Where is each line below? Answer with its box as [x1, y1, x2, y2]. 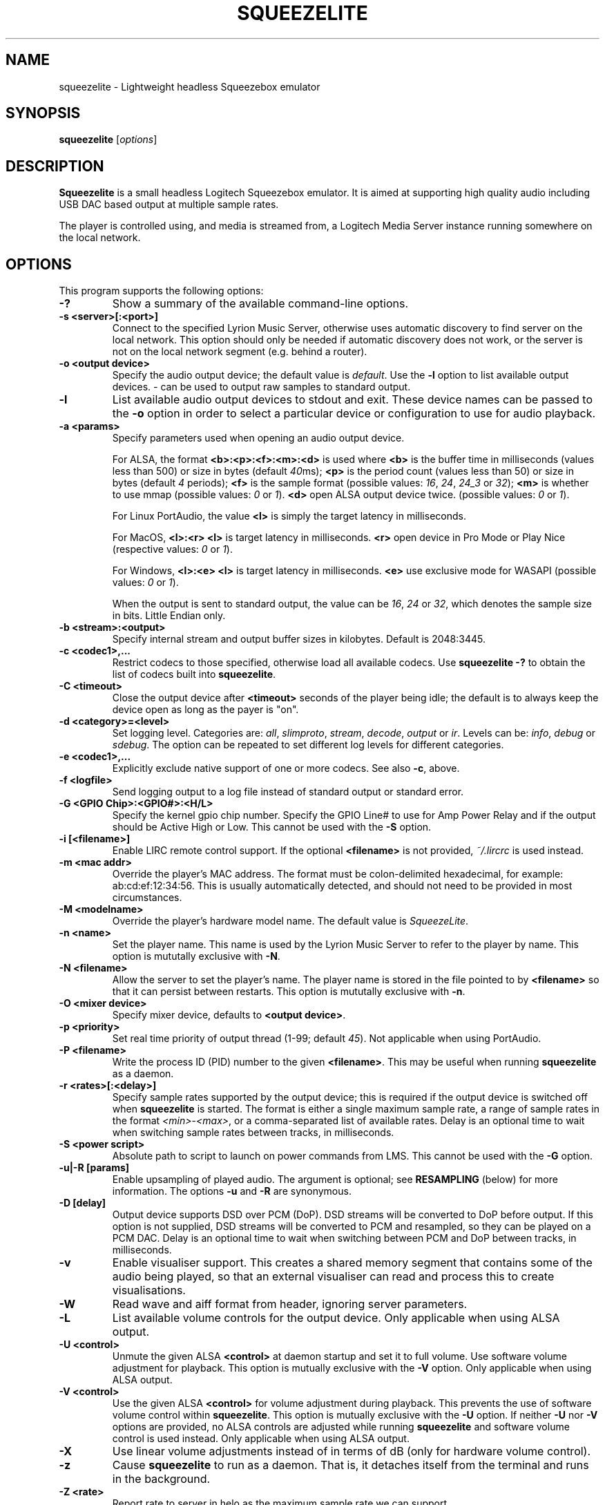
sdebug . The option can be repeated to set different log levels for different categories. [112, 739, 504, 751]
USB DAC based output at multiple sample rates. [59, 198, 279, 211]
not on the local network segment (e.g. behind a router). [112, 346, 367, 358]
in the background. [112, 1472, 211, 1486]
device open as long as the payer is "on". [112, 703, 299, 716]
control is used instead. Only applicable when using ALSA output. [112, 1432, 410, 1445]
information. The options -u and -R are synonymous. [112, 1185, 352, 1198]
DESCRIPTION [6, 157, 104, 175]
